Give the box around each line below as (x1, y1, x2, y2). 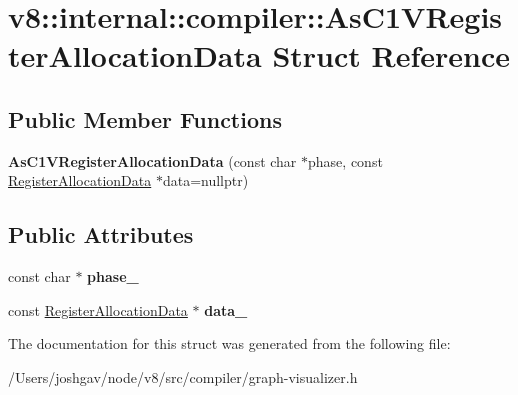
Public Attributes (8, 219, 194, 250)
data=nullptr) (162, 170, 249, 191)
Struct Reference (272, 35, 510, 76)
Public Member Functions (8, 103, 282, 134)
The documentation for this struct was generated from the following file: (8, 333, 451, 354)
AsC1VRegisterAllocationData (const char (8, 150, 297, 171)
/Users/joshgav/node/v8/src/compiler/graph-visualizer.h (8, 366, 358, 387)
